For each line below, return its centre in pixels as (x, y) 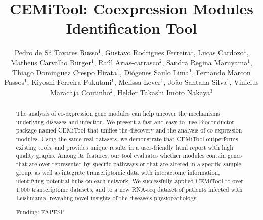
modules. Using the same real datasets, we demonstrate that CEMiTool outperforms (127, 139)
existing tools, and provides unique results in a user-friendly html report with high (124, 147)
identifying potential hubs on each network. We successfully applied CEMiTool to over (129, 181)
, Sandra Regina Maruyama (205, 62)
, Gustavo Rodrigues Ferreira (146, 52)
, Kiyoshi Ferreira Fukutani (69, 82)
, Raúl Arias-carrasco (126, 62)
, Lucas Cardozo (218, 52)
